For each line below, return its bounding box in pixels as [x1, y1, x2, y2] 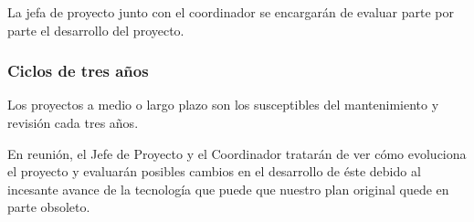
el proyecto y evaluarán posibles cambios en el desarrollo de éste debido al [7, 162, 421, 181]
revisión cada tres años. [7, 113, 139, 132]
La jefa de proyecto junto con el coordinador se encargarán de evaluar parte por [7, 3, 455, 21]
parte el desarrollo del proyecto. [7, 20, 184, 39]
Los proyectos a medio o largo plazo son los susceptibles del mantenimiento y [7, 95, 439, 114]
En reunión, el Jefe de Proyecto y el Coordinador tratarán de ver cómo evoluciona [7, 143, 467, 163]
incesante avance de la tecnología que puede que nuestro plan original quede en [7, 179, 449, 198]
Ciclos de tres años [7, 59, 149, 82]
